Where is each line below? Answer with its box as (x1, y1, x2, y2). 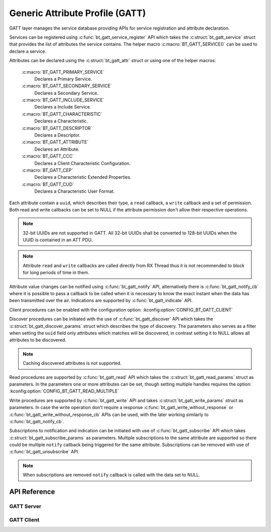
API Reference (9, 487, 55, 496)
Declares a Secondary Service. (34, 90, 99, 96)
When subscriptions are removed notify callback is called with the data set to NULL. (23, 472, 201, 478)
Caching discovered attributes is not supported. (23, 360, 121, 366)
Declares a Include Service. (34, 104, 91, 110)
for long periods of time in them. (23, 270, 90, 276)
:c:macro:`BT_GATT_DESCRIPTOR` (22, 125, 92, 131)
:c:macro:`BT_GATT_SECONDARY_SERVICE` (22, 83, 112, 89)
